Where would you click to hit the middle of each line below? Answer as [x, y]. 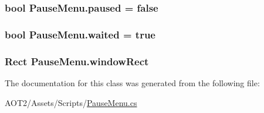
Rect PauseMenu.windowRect [77, 61]
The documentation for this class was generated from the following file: [132, 82]
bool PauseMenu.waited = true [80, 34]
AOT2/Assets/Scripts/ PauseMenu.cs [71, 102]
